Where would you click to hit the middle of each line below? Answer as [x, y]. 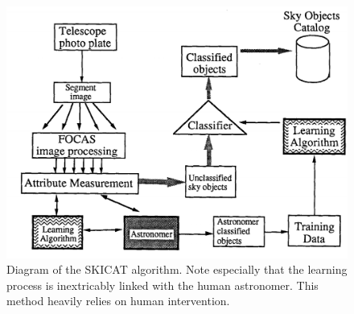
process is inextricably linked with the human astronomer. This [163, 285]
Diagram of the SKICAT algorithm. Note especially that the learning [177, 269]
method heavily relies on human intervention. [118, 301]
